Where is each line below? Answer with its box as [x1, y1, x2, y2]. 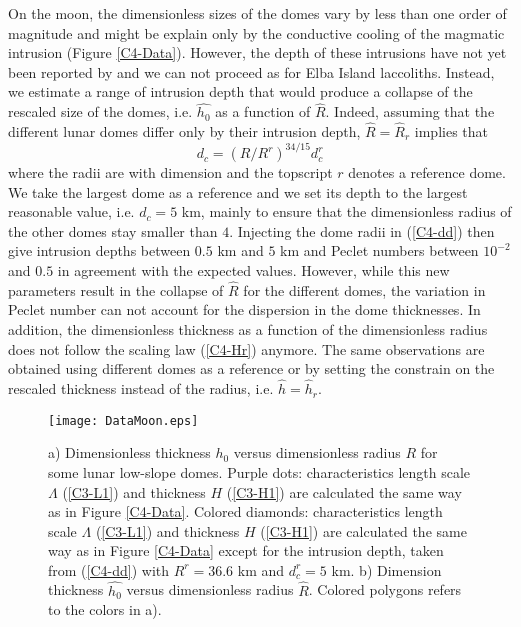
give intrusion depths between [8, 240, 191, 261]
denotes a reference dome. [348, 162, 506, 183]
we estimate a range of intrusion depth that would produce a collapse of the [8, 81, 473, 102]
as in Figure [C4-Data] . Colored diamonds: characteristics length [48, 501, 443, 522]
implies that [414, 121, 488, 141]
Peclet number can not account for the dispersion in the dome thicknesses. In [8, 299, 481, 320]
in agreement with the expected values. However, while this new [57, 260, 450, 281]
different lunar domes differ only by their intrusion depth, [8, 121, 361, 141]
